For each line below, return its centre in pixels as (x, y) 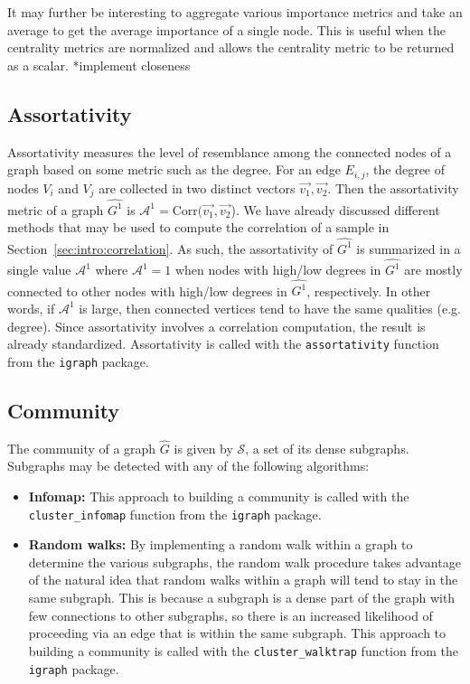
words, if (31, 308)
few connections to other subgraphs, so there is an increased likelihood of (230, 615)
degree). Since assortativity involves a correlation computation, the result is (216, 326)
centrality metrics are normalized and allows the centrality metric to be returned (231, 47)
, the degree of (405, 169)
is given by (203, 448)
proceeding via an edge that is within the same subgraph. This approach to (237, 633)
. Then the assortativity (393, 187)
